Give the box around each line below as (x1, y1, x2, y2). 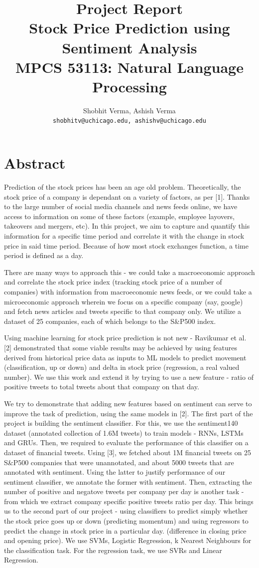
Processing (92, 76, 167, 96)
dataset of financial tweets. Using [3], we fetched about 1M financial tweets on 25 (4, 447, 252, 457)
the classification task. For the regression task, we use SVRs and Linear (4, 545, 222, 555)
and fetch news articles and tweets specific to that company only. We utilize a (4, 306, 241, 316)
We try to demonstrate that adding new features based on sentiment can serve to (4, 398, 252, 408)
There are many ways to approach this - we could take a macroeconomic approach (4, 267, 255, 277)
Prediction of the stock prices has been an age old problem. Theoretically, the (4, 182, 241, 192)
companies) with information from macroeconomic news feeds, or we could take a (4, 286, 252, 296)
